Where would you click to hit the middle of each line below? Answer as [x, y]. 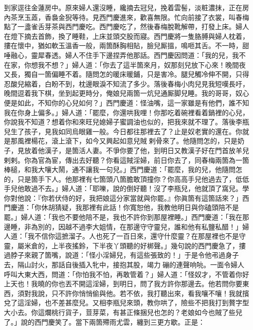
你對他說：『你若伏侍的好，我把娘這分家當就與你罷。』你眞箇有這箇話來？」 [123, 198]
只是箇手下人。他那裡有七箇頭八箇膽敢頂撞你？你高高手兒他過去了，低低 [133, 179]
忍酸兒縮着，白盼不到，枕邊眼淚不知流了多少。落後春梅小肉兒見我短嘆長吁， [126, 83]
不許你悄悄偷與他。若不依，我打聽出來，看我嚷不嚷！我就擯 [154, 293]
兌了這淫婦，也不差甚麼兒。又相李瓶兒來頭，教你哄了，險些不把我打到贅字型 [126, 303]
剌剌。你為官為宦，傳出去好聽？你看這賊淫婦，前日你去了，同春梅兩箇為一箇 [126, 160]
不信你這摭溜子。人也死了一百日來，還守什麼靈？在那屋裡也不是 [136, 236]
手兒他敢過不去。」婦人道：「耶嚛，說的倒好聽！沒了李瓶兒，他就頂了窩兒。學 [126, 188]
